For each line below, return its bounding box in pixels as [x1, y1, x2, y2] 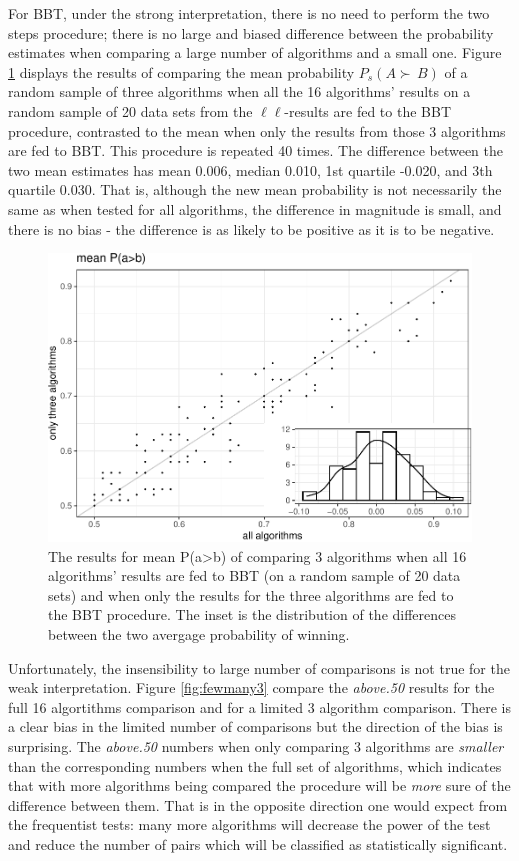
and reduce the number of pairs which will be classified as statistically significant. [8, 834, 508, 855]
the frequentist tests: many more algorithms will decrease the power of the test [8, 814, 491, 835]
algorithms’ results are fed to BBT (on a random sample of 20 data [48, 565, 461, 586]
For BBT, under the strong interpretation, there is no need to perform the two [8, 3, 490, 23]
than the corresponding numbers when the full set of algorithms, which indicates [8, 755, 502, 776]
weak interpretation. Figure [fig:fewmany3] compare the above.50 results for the [8, 677, 495, 698]
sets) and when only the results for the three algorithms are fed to [48, 584, 454, 605]
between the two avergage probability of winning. [48, 624, 350, 645]
